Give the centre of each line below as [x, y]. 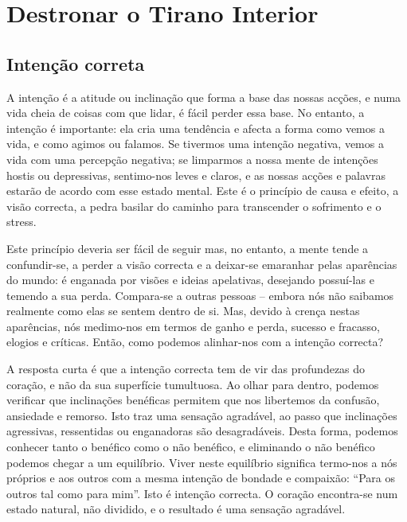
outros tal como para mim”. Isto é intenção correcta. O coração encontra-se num [202, 493]
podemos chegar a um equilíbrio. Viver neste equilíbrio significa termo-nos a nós [202, 462]
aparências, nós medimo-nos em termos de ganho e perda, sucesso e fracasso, [193, 326]
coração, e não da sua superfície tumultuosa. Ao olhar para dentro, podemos [193, 384]
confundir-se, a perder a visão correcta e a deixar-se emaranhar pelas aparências [202, 264]
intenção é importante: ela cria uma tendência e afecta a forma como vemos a [196, 128]
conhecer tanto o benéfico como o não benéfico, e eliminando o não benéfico [191, 447]
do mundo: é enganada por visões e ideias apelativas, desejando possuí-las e [190, 280]
